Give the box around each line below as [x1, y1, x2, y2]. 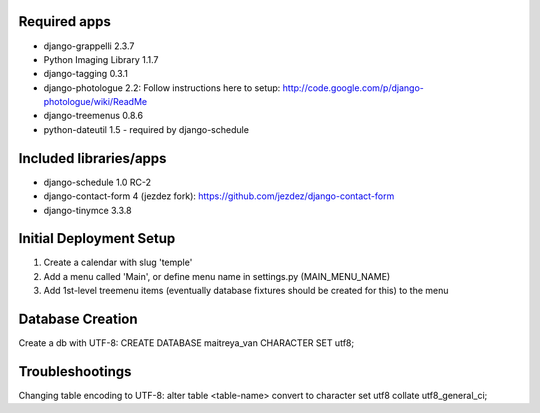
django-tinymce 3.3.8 [43, 204, 132, 216]
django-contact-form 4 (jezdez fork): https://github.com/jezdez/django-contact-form [43, 190, 395, 202]
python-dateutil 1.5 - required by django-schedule [43, 123, 250, 135]
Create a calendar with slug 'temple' [43, 256, 193, 269]
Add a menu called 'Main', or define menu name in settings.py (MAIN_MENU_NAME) [43, 270, 391, 282]
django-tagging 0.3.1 [43, 68, 129, 80]
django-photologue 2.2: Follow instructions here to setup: [43, 81, 281, 94]
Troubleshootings [18, 363, 132, 380]
